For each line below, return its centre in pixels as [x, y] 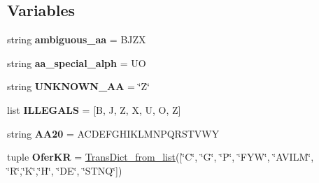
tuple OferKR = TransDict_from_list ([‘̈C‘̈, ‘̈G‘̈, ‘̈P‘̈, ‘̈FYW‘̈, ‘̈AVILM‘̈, [161, 157]
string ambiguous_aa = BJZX [77, 39]
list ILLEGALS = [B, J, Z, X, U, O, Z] [94, 109]
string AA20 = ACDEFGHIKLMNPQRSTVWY [113, 133]
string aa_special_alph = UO [77, 63]
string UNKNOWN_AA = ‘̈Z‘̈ [78, 86]
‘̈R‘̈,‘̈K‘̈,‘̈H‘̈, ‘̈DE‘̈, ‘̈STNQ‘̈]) [65, 170]
